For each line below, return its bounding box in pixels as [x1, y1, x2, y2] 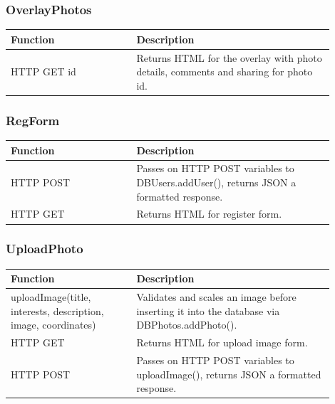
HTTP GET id [11, 64, 76, 79]
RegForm [6, 111, 60, 129]
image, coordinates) [11, 317, 96, 332]
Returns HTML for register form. [136, 206, 282, 221]
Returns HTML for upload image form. [136, 335, 308, 350]
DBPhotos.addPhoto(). [136, 317, 237, 332]
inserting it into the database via [136, 303, 280, 318]
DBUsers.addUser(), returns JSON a [136, 175, 297, 189]
